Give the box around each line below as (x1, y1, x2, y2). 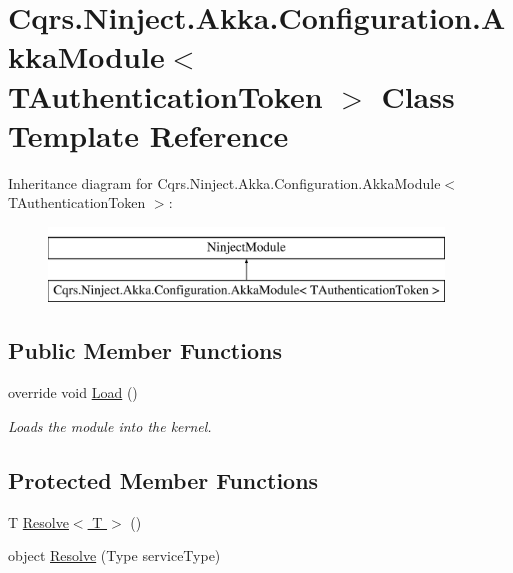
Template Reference (8, 114, 289, 155)
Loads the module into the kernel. (8, 415, 212, 436)
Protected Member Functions (8, 464, 319, 495)
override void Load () (8, 382, 138, 403)
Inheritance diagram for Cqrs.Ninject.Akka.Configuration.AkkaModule (8, 172, 441, 193)
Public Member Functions (8, 335, 282, 366)
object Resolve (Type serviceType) (8, 545, 221, 566)
